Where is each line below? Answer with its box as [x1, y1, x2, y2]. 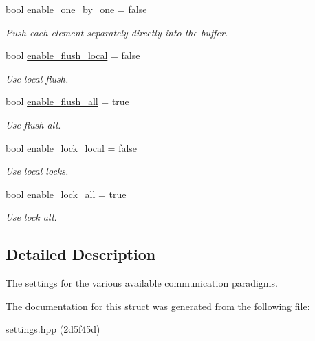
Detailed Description [6, 243, 156, 265]
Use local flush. [6, 71, 69, 85]
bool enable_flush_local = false [6, 48, 140, 63]
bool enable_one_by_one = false [6, 2, 147, 16]
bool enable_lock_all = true [6, 186, 127, 201]
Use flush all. [6, 117, 61, 131]
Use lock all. [6, 210, 57, 224]
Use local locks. [6, 164, 69, 178]
